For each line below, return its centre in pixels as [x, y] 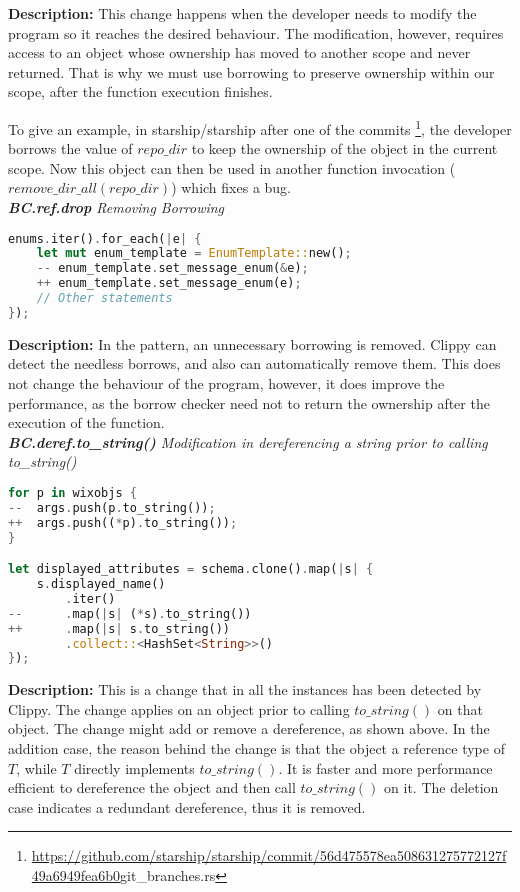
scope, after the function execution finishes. [140, 91]
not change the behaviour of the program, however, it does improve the [226, 383]
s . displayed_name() [101, 584]
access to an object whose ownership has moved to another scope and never [239, 52]
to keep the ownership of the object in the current [344, 148]
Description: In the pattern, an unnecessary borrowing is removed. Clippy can [252, 343]
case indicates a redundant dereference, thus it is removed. [187, 806]
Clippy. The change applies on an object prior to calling [179, 708]
